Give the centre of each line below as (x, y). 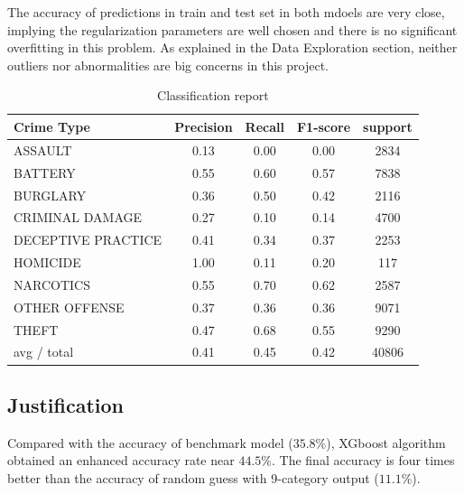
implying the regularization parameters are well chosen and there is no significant (232, 29)
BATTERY (45, 172)
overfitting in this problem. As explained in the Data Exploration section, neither (232, 47)
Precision (204, 126)
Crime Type (52, 126)
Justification (65, 404)
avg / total (44, 352)
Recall (264, 126)
